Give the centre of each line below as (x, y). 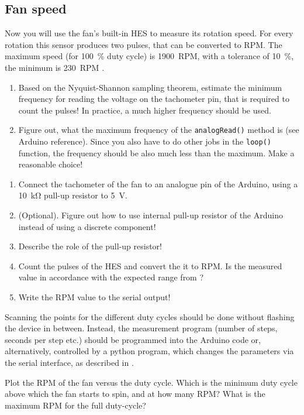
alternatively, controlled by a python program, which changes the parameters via (149, 351)
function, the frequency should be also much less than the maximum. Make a (156, 152)
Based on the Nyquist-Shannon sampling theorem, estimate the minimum (150, 87)
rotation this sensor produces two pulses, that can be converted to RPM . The (144, 44)
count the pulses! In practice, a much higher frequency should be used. (145, 110)
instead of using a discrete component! (87, 226)
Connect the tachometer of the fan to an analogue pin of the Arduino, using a (158, 184)
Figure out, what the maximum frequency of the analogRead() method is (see (159, 130)
